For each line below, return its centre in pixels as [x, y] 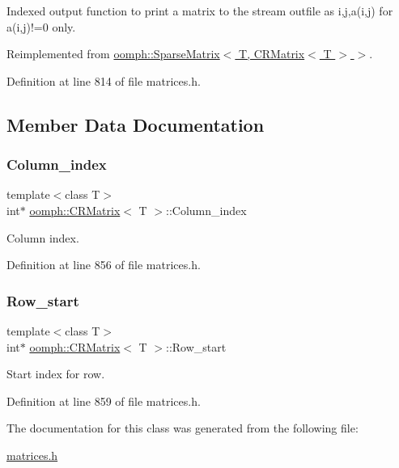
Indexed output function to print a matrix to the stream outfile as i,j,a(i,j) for [200, 11]
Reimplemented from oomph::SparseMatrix [113, 54]
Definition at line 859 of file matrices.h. [104, 401]
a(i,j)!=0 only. [41, 26]
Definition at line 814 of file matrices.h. [104, 80]
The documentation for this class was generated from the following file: [183, 428]
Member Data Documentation [136, 124]
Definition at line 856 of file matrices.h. [104, 265]
